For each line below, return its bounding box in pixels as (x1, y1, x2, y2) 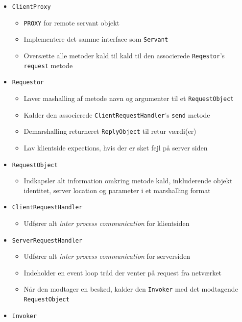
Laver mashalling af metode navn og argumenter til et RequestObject (24, 93, 234, 103)
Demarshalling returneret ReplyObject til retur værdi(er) (24, 126, 196, 136)
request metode (24, 60, 73, 70)
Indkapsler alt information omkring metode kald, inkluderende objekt (24, 175, 233, 186)
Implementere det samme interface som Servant (24, 34, 169, 44)
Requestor (12, 79, 44, 86)
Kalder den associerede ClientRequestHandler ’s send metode (24, 109, 210, 120)
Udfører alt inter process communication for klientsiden (24, 218, 190, 228)
